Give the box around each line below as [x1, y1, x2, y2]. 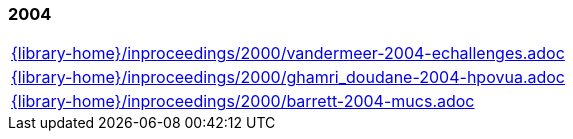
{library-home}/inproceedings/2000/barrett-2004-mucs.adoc [11, 91, 475, 112]
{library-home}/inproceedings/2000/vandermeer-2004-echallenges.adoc [11, 43, 565, 64]
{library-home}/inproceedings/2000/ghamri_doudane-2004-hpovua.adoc [11, 67, 565, 88]
